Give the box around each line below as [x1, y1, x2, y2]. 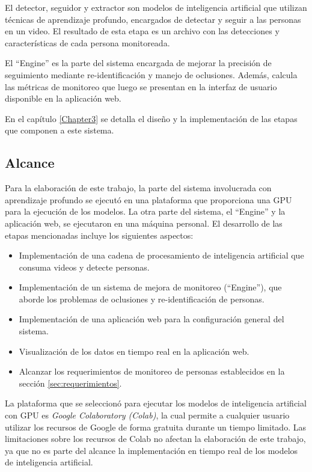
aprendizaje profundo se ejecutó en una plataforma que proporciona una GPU [5, 193, 292, 206]
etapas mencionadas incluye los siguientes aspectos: [5, 228, 194, 241]
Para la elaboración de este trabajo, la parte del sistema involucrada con [5, 182, 272, 194]
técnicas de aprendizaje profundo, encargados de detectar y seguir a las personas [5, 13, 301, 25]
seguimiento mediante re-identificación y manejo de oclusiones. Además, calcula [5, 68, 298, 81]
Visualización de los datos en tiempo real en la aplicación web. [19, 345, 249, 357]
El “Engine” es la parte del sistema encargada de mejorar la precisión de [5, 57, 272, 69]
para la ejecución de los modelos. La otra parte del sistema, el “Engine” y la [5, 205, 286, 218]
